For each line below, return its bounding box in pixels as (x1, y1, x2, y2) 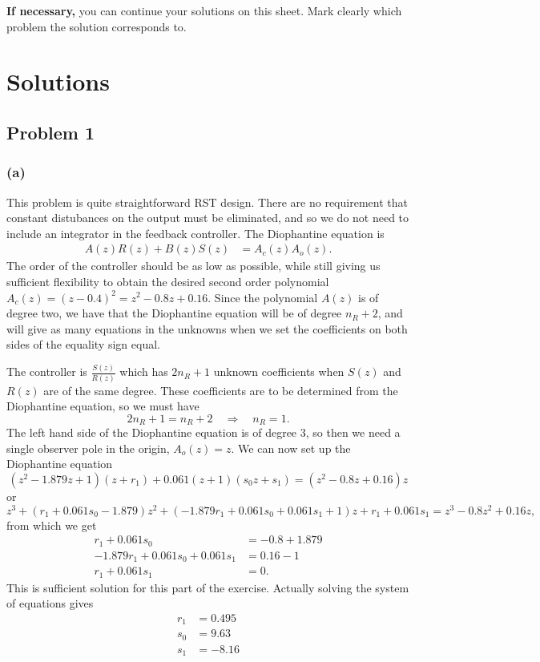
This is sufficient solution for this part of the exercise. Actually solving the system (6, 579, 409, 595)
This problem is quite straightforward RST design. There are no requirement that (6, 193, 408, 210)
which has (119, 363, 168, 380)
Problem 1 (6, 119, 95, 144)
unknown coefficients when (213, 363, 345, 380)
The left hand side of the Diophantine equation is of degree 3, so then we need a (6, 424, 401, 441)
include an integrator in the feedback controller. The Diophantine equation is (6, 224, 385, 241)
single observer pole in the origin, (6, 439, 170, 456)
